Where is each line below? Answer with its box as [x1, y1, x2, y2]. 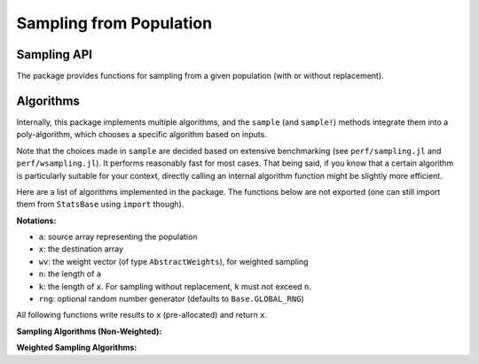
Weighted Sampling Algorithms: [16, 342, 137, 353]
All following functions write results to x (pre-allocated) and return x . [16, 310, 268, 321]
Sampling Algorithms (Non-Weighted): [16, 326, 162, 337]
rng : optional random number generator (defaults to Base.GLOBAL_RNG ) [38, 293, 305, 305]
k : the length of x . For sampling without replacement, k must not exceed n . [38, 281, 312, 291]
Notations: [16, 215, 57, 226]
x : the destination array [38, 244, 124, 254]
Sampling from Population [16, 13, 213, 33]
